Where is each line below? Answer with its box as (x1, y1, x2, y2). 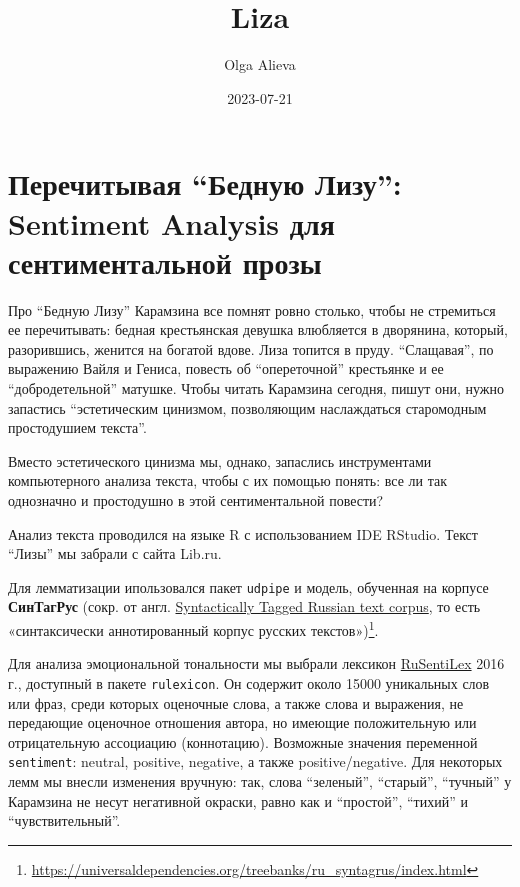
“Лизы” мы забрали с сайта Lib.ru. (8, 543, 222, 564)
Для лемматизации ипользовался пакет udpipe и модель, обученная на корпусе (8, 576, 489, 597)
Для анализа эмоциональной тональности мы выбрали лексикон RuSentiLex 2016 (8, 653, 505, 674)
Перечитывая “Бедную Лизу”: (8, 163, 402, 204)
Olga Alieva (224, 54, 296, 75)
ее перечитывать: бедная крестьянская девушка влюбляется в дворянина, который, (8, 319, 508, 340)
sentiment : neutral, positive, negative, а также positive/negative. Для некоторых (8, 751, 503, 772)
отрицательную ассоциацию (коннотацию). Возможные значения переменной (8, 731, 478, 752)
